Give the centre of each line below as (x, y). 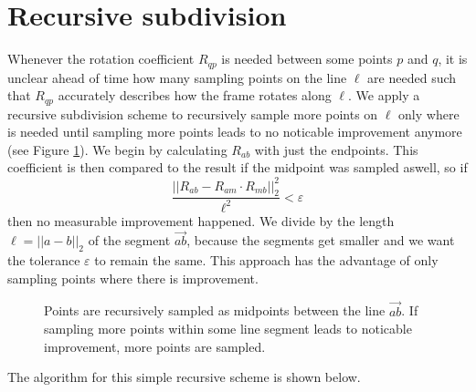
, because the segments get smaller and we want (321, 240)
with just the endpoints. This (336, 149)
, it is (453, 59)
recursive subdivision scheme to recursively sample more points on (193, 113)
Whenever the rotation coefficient (101, 59)
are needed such (412, 77)
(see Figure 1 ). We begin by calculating (117, 149)
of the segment (129, 240)
